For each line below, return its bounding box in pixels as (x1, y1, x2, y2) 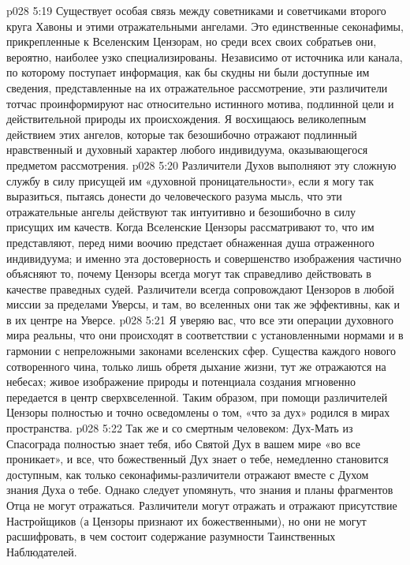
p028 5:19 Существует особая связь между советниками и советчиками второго (6, 2, 386, 18)
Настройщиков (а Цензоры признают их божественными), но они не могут (6, 512, 367, 529)
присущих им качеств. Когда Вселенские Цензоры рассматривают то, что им (6, 219, 375, 235)
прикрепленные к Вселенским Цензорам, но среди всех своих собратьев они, (6, 33, 377, 50)
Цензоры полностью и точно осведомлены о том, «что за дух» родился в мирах (6, 404, 390, 421)
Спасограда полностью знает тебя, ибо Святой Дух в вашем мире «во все (6, 435, 361, 451)
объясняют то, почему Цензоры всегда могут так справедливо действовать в (6, 265, 371, 282)
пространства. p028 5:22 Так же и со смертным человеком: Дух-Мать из (6, 420, 353, 436)
